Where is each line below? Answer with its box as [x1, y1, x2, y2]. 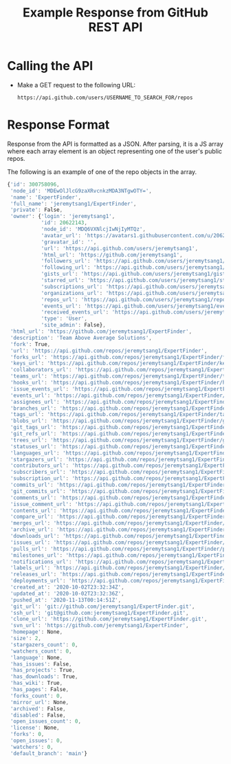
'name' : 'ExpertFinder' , [10, 194, 81, 201]
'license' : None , [10, 724, 60, 732]
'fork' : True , [10, 340, 51, 348]
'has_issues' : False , [10, 660, 72, 668]
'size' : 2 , [10, 635, 41, 642]
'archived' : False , [10, 705, 67, 712]
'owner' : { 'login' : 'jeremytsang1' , [10, 213, 115, 220]
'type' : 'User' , [41, 315, 88, 323]
